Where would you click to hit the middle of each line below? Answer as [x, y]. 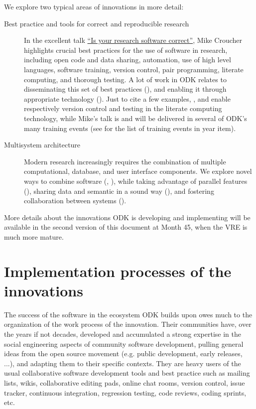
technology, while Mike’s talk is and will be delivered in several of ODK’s [135, 118]
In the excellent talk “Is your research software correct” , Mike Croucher [133, 40]
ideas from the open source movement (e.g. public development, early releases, [123, 353]
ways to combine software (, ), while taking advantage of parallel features [136, 181]
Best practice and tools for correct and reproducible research [97, 23]
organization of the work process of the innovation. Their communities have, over [128, 324]
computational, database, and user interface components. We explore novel [138, 171]
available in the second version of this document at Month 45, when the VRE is [126, 227]
